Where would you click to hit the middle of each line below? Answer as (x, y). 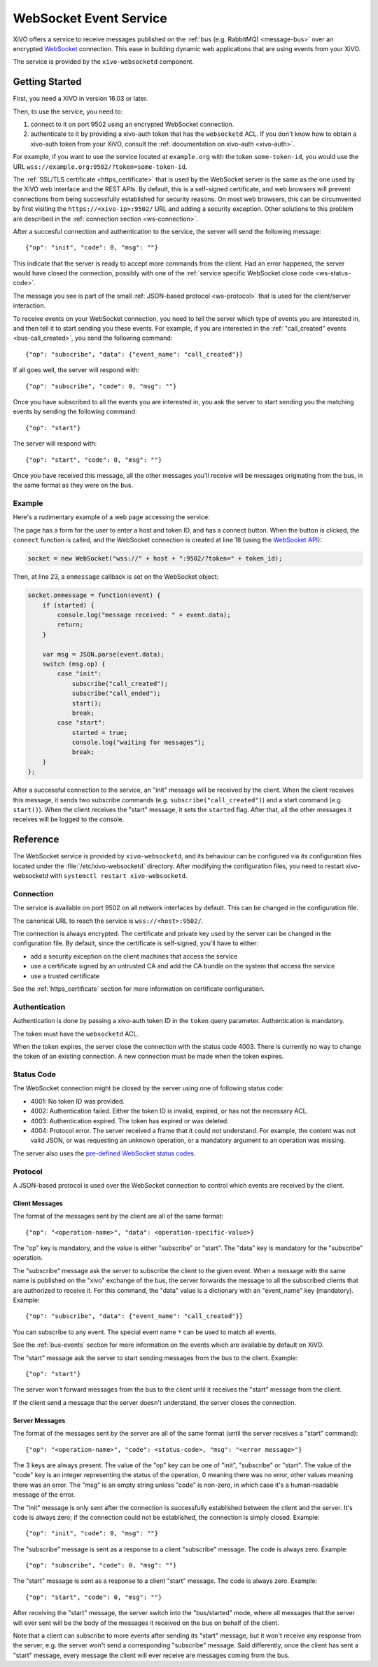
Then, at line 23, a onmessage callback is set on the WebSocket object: (116, 577)
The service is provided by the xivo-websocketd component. (104, 62)
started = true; (100, 733)
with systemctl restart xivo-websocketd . (119, 876)
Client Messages (38, 1203)
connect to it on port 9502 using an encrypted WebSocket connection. (132, 124)
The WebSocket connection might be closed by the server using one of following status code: (148, 1088)
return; (70, 625)
